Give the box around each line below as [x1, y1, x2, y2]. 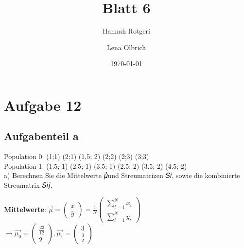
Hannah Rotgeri [103, 26, 150, 36]
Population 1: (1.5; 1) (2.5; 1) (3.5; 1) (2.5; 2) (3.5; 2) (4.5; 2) [4, 160, 187, 171]
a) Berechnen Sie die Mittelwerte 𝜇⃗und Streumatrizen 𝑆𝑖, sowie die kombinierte [4, 170, 240, 180]
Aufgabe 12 [4, 95, 82, 115]
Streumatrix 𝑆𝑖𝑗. [4, 180, 52, 190]
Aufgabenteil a [4, 128, 79, 143]
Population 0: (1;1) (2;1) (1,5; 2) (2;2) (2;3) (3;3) [4, 151, 149, 161]
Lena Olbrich [107, 42, 146, 52]
